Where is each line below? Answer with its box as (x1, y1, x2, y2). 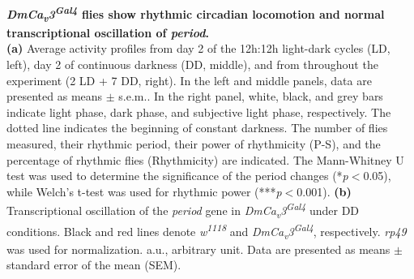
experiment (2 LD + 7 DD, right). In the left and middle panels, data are (6, 71, 372, 88)
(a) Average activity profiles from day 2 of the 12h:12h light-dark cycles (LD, (6, 40, 391, 57)
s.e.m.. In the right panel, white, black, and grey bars (118, 88, 383, 105)
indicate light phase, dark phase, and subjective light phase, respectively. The (6, 103, 391, 120)
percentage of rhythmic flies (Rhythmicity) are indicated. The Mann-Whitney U (6, 151, 404, 168)
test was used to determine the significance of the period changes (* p (6, 167, 348, 184)
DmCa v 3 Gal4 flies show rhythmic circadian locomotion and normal (6, 3, 385, 25)
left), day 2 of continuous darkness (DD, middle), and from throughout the (6, 55, 378, 72)
